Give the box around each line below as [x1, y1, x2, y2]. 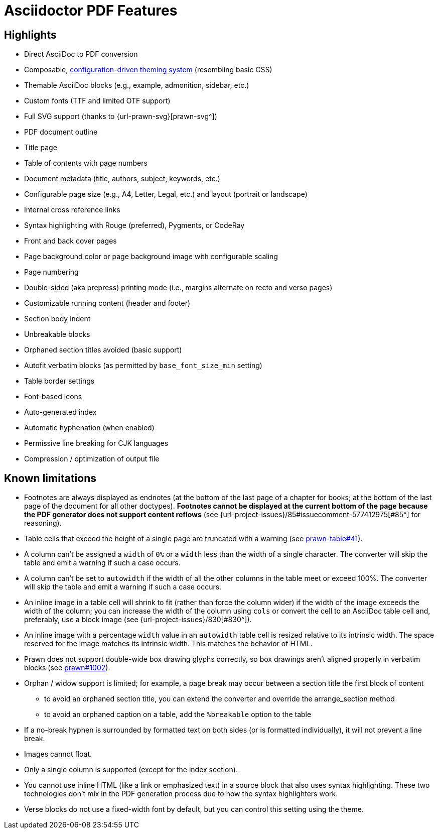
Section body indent [24, 314, 91, 323]
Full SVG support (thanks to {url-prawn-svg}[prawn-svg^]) [24, 112, 217, 121]
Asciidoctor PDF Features [4, 2, 178, 19]
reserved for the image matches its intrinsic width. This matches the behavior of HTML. [24, 639, 313, 648]
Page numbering [24, 268, 79, 277]
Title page [24, 143, 57, 152]
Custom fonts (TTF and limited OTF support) [24, 96, 171, 105]
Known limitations [4, 471, 96, 485]
